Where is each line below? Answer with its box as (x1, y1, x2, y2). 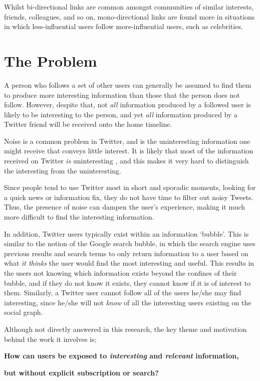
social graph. (4, 307, 43, 317)
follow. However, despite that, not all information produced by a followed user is (4, 99, 251, 110)
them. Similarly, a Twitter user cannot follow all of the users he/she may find (4, 287, 241, 298)
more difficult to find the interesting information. (4, 212, 154, 222)
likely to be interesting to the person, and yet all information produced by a (4, 109, 238, 119)
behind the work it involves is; (4, 333, 97, 344)
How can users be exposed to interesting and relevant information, (4, 350, 239, 361)
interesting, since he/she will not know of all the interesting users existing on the (4, 297, 251, 307)
